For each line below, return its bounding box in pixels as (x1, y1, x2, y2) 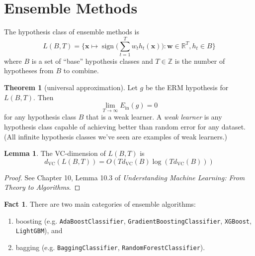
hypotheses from (4, 65, 54, 76)
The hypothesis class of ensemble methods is (4, 26, 139, 37)
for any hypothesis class (4, 112, 77, 122)
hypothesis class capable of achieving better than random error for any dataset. (4, 122, 246, 132)
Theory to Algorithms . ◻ (4, 182, 81, 192)
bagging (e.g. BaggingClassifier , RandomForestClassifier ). (15, 242, 205, 252)
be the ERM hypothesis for (145, 82, 229, 93)
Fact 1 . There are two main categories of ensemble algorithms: (4, 199, 196, 209)
